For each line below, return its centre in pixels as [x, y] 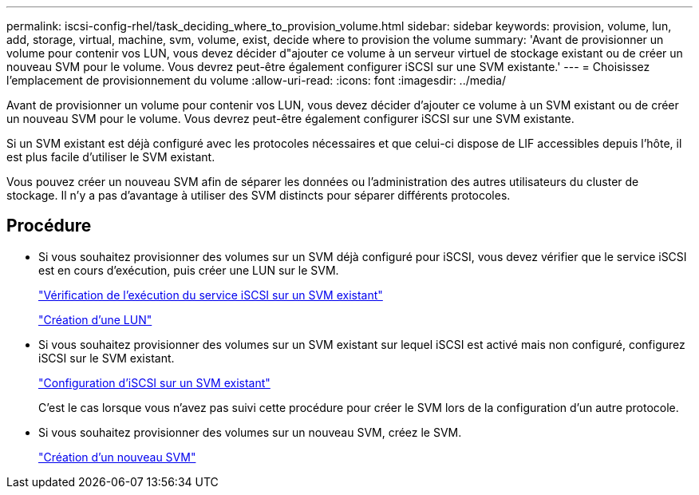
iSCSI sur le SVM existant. [107, 358]
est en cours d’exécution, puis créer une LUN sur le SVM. [189, 270]
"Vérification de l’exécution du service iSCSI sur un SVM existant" [211, 295]
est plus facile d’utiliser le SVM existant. [111, 157]
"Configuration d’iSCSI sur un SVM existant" [154, 382]
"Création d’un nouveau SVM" [117, 457]
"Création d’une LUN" [95, 319]
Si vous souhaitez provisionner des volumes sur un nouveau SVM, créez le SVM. [250, 432]
